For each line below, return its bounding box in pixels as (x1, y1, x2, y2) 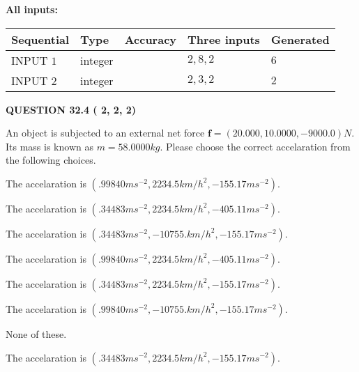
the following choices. (6, 153, 96, 167)
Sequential (11, 31, 70, 47)
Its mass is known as (6, 139, 93, 153)
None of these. (6, 326, 67, 341)
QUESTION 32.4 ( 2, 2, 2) (6, 102, 137, 116)
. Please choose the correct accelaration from (160, 139, 351, 153)
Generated (270, 31, 330, 47)
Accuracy (124, 31, 177, 47)
